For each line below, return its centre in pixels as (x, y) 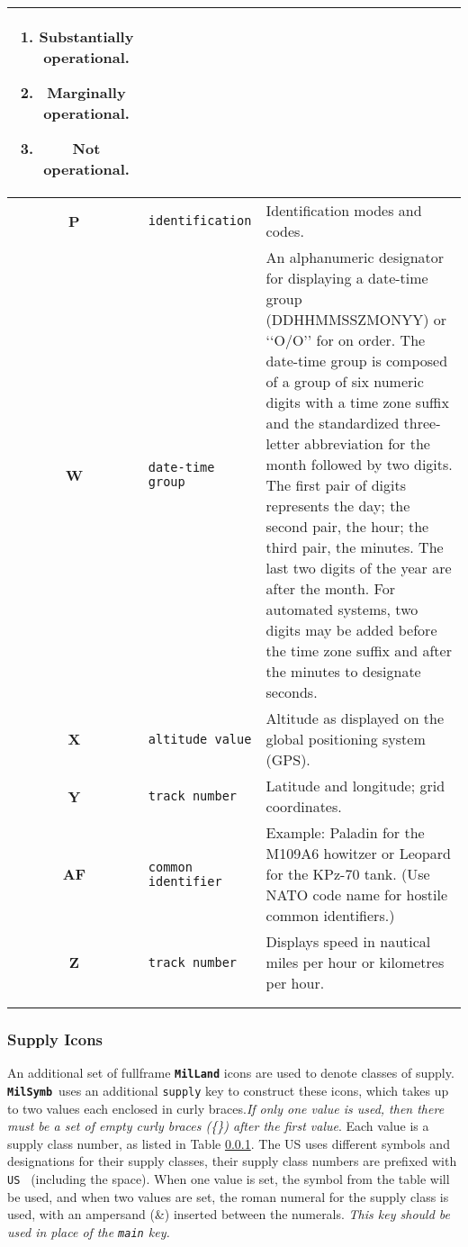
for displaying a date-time (347, 278)
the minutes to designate (343, 671)
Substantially (86, 36)
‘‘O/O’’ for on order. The (346, 340)
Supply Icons (55, 1039)
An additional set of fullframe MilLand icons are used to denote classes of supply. (231, 1073)
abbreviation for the (367, 443)
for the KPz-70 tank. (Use (348, 874)
